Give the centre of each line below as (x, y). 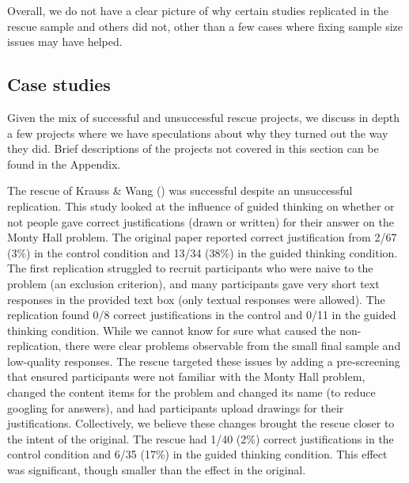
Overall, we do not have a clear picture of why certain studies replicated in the (198, 10)
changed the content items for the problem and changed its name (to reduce (191, 392)
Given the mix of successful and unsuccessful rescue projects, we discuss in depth (204, 117)
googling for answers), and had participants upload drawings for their (176, 407)
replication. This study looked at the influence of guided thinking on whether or (201, 205)
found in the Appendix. (64, 164)
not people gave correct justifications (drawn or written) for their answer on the (201, 221)
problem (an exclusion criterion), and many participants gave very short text (193, 283)
